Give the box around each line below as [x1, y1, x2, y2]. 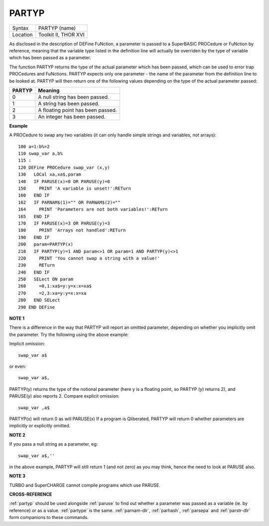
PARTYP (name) [38, 24, 76, 31]
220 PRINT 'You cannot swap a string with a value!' [18, 255, 160, 261]
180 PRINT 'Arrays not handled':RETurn [18, 228, 126, 233]
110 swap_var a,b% [18, 151, 63, 157]
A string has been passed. [38, 100, 100, 107]
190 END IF [18, 235, 50, 240]
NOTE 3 [9, 473, 26, 479]
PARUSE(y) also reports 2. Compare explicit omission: [9, 393, 120, 399]
